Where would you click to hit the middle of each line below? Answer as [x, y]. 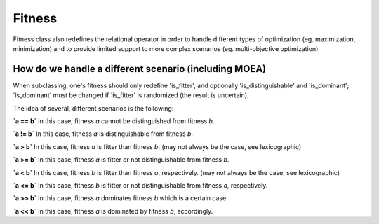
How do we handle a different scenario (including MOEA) [140, 69]
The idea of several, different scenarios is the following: [93, 108]
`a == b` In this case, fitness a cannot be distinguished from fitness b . [114, 121]
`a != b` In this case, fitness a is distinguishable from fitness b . [103, 134]
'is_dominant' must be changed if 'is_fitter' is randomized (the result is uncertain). [131, 95]
